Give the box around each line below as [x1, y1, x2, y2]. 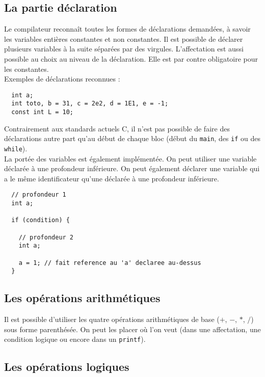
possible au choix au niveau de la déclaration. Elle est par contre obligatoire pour [4, 53, 258, 64]
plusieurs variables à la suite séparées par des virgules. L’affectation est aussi [4, 43, 244, 54]
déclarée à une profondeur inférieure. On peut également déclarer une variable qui [4, 163, 260, 174]
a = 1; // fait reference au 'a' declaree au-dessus [18, 259, 201, 266]
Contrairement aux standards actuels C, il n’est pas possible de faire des [4, 123, 230, 133]
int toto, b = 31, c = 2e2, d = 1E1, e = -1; [11, 100, 169, 107]
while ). [4, 143, 28, 153]
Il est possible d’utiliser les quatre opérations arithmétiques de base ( [4, 314, 220, 325]
